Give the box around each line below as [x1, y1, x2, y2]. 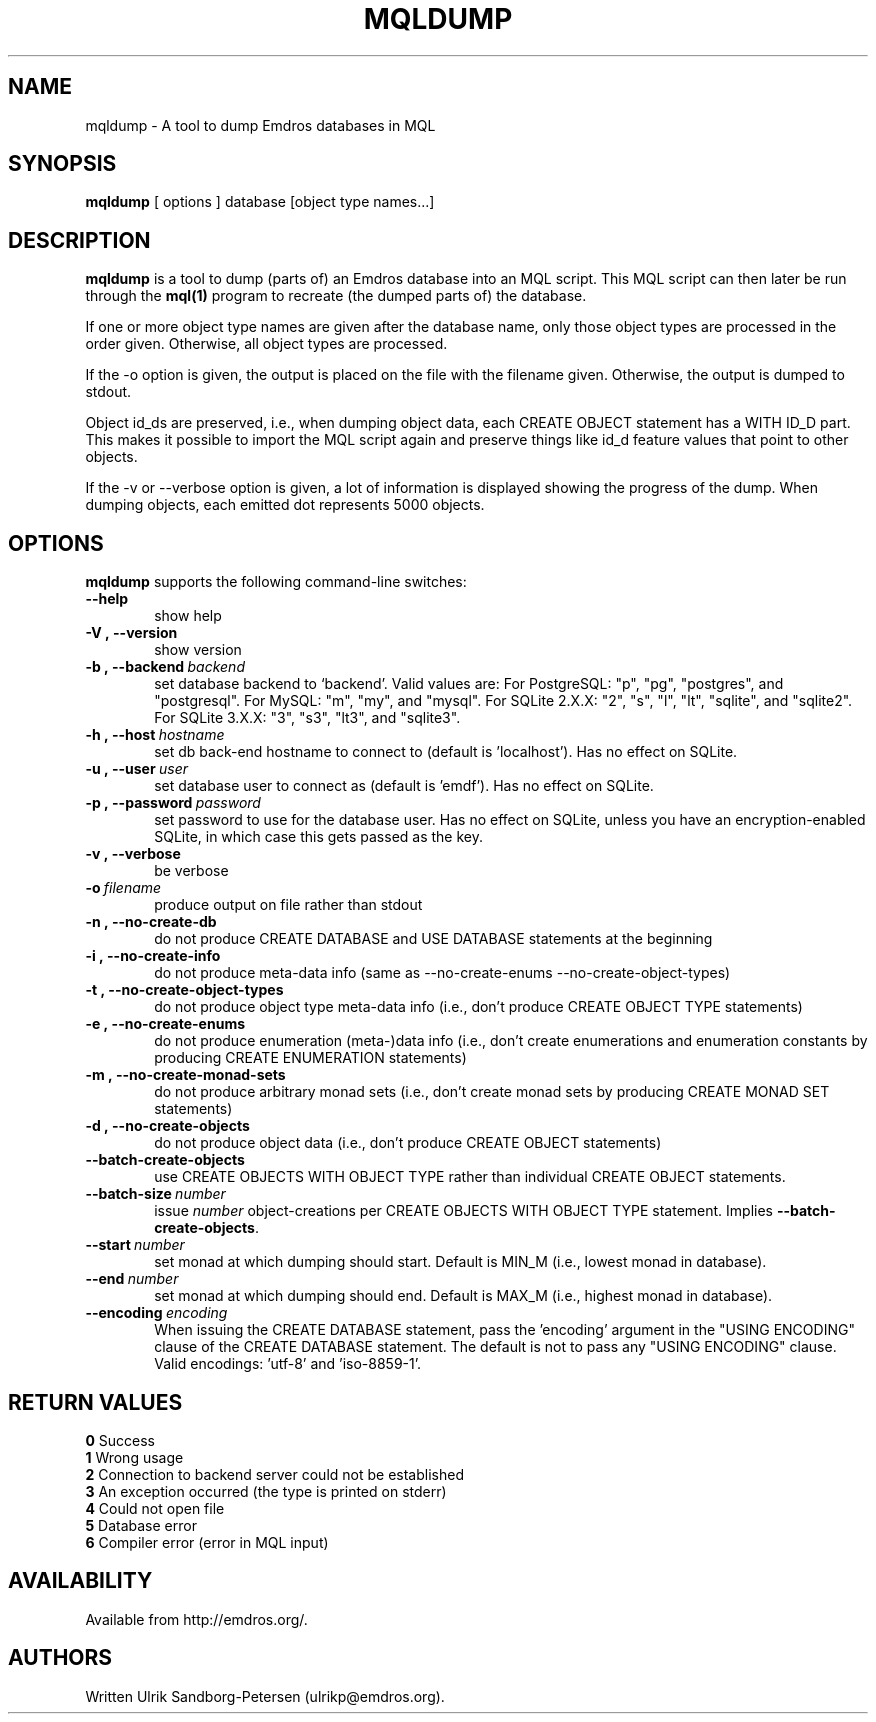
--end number [85, 1270, 179, 1288]
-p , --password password [85, 794, 261, 812]
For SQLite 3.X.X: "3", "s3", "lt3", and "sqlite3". [154, 709, 461, 727]
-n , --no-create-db [85, 913, 217, 931]
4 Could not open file [85, 1499, 225, 1517]
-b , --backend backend [85, 658, 245, 676]
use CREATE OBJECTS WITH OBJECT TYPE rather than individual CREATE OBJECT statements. [154, 1168, 786, 1186]
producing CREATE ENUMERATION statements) [154, 1049, 467, 1067]
